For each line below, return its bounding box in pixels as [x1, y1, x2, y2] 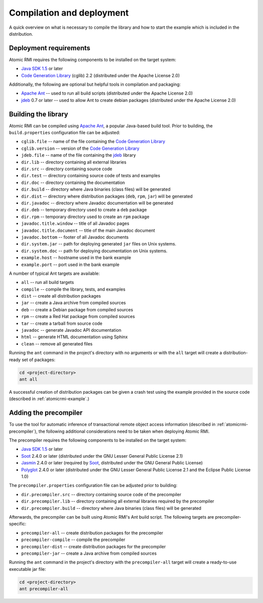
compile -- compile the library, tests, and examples [21, 286, 126, 292]
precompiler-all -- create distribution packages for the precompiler [21, 530, 163, 536]
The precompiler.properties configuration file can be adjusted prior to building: [9, 482, 178, 488]
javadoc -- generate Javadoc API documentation [21, 327, 122, 333]
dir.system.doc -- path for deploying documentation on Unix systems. [21, 248, 168, 254]
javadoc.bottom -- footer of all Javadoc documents [21, 234, 129, 240]
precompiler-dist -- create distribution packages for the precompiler [21, 543, 166, 549]
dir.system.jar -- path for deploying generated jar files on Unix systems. [21, 241, 176, 247]
